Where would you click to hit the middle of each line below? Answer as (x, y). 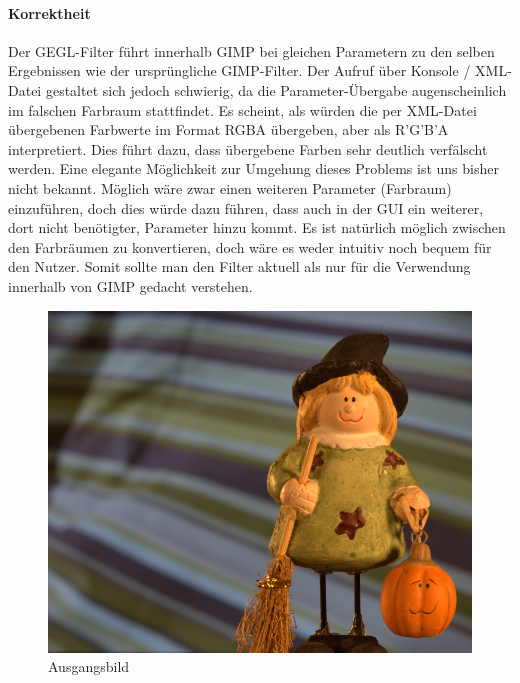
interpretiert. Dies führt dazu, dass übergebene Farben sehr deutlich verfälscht (248, 148)
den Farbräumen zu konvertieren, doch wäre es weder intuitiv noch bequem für (250, 246)
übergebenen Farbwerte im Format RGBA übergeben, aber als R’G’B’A (228, 129)
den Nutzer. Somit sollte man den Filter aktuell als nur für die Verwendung (239, 266)
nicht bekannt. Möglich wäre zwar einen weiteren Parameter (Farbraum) (230, 187)
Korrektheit (49, 12)
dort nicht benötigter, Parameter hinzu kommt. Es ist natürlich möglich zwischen (257, 227)
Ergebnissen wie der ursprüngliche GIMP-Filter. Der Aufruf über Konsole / (239, 70)
